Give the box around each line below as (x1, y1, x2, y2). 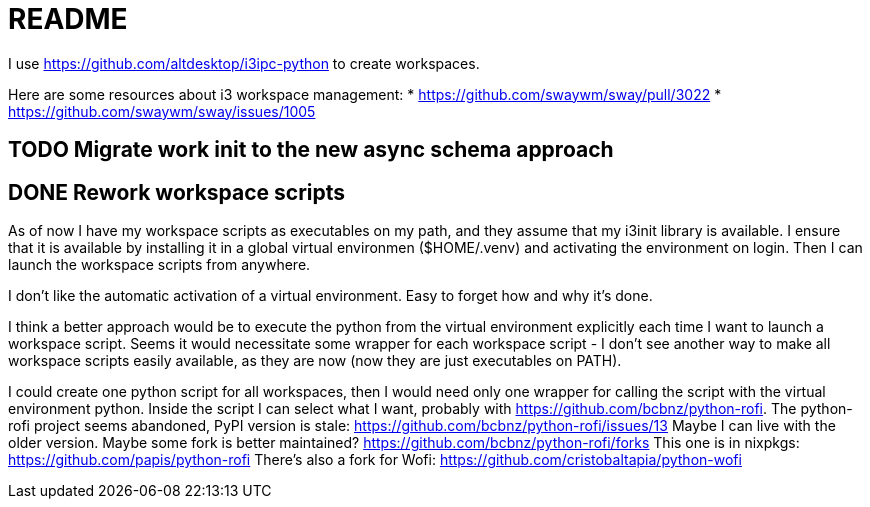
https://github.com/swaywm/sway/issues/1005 (8, 102, 316, 120)
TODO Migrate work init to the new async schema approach (8, 137, 614, 163)
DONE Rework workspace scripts (8, 179, 346, 205)
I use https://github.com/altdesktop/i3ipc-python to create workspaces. (8, 54, 480, 72)
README (8, 2, 128, 36)
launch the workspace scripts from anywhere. (8, 256, 311, 274)
